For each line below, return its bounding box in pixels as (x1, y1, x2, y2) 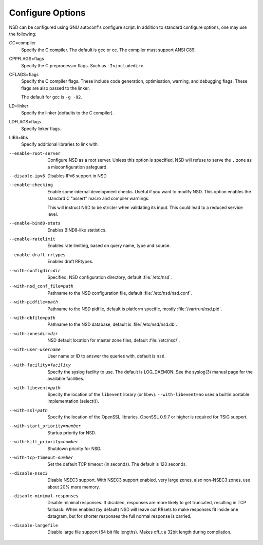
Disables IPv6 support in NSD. (47, 173, 108, 179)
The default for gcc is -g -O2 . (21, 94, 82, 100)
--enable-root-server (9, 150, 61, 156)
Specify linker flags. (21, 126, 61, 132)
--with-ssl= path (9, 407, 48, 413)
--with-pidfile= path (9, 300, 58, 305)
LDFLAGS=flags (9, 119, 41, 125)
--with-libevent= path (9, 385, 61, 391)
